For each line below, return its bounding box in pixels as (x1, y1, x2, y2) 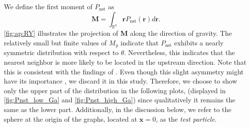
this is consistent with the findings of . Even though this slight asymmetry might (4, 66, 244, 76)
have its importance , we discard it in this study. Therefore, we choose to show (4, 76, 237, 86)
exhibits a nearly (174, 37, 224, 47)
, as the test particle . (156, 113, 217, 124)
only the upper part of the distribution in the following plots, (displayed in (4, 85, 226, 95)
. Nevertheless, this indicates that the (124, 47, 235, 57)
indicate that (120, 37, 159, 47)
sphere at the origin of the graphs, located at (4, 113, 137, 124)
